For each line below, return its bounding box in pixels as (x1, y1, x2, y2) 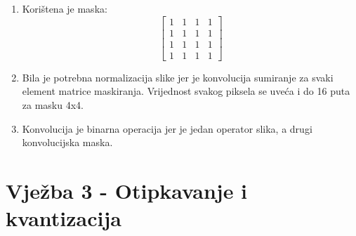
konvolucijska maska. (22, 135, 113, 150)
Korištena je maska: (22, 1, 107, 15)
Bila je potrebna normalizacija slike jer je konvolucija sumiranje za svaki (22, 70, 334, 84)
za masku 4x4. (22, 97, 84, 112)
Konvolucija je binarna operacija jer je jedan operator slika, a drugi (22, 121, 312, 136)
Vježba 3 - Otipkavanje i (6, 176, 248, 204)
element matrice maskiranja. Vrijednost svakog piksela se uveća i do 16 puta (22, 84, 350, 98)
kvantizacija (6, 204, 121, 232)
